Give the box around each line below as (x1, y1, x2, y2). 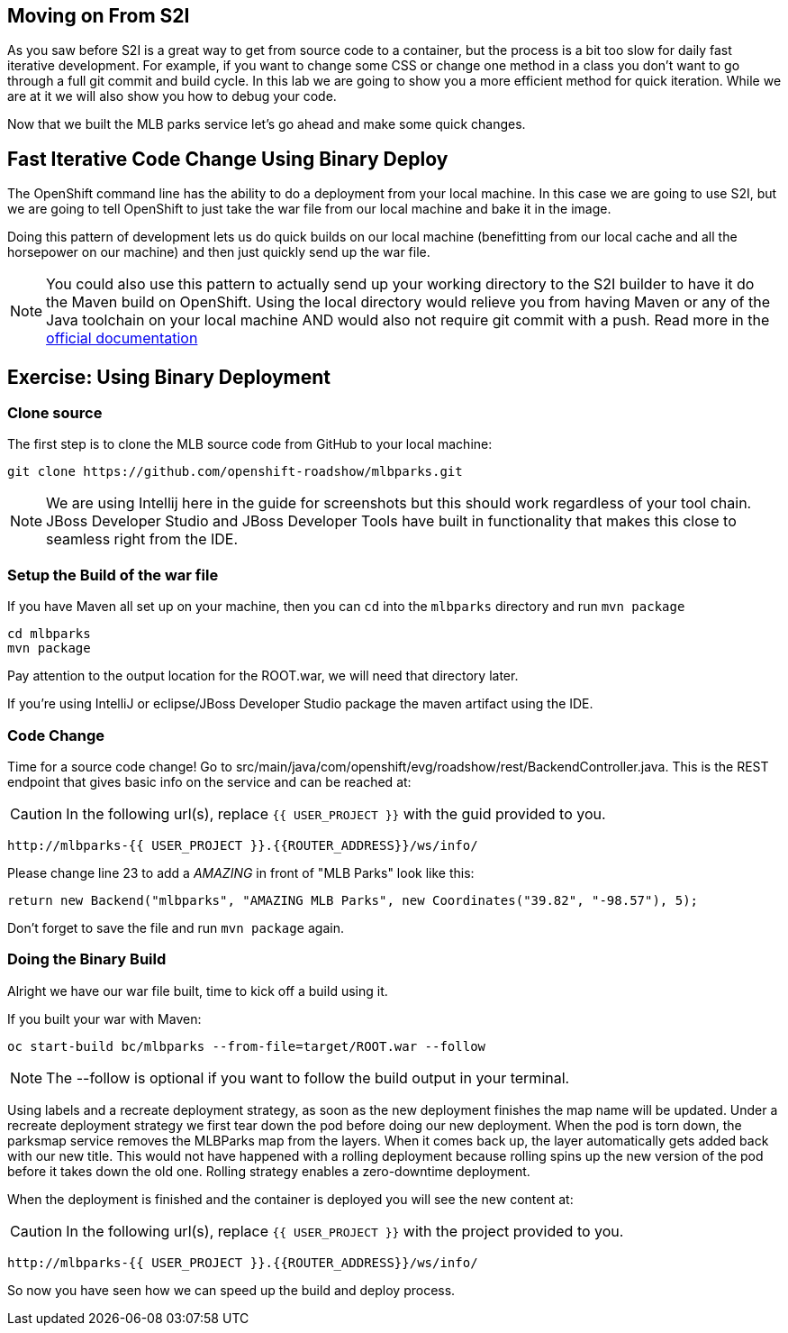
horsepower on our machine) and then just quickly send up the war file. (7, 244, 430, 260)
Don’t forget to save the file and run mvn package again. (7, 919, 344, 936)
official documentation (46, 329, 198, 348)
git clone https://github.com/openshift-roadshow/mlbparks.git (7, 464, 463, 479)
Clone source (7, 404, 103, 423)
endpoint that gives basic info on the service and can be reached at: (7, 773, 412, 790)
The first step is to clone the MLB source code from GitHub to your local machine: (7, 436, 493, 452)
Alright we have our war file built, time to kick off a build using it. (7, 982, 388, 999)
